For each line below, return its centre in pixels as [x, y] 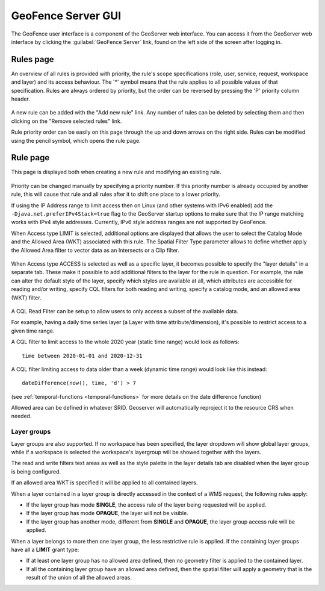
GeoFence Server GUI [66, 16]
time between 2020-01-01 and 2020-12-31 [82, 356]
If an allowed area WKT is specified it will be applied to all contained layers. [104, 483]
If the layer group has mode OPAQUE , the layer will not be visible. [107, 513]
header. [20, 99]
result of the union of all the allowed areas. [79, 578]
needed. [21, 416]
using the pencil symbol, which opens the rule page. [76, 140]
